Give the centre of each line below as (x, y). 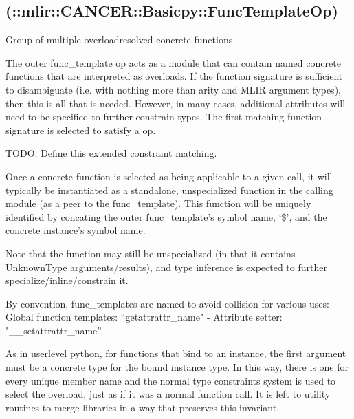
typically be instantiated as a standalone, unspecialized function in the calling (169, 190)
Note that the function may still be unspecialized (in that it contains (151, 253)
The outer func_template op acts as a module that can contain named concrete (173, 62)
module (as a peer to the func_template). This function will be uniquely (158, 203)
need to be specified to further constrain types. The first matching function (164, 117)
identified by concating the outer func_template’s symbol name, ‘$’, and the (166, 216)
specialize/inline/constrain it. (67, 280)
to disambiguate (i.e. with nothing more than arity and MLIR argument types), (173, 89)
